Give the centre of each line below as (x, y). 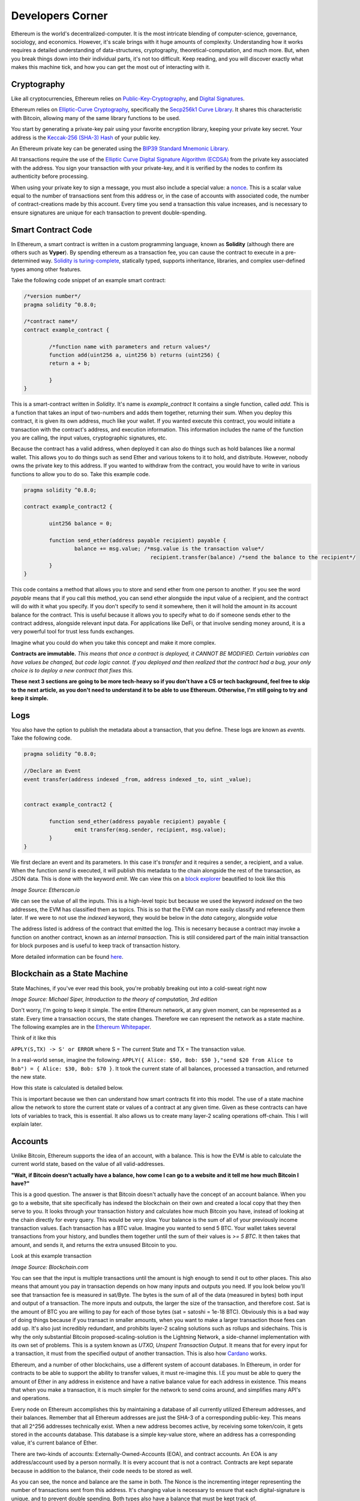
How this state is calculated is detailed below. (67, 1088)
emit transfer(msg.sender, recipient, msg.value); (150, 829)
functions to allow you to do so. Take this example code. (81, 474)
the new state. (29, 1077)
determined (25, 261)
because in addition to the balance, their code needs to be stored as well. (102, 1470)
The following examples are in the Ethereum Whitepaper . (81, 1027)
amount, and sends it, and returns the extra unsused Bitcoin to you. (94, 1245)
